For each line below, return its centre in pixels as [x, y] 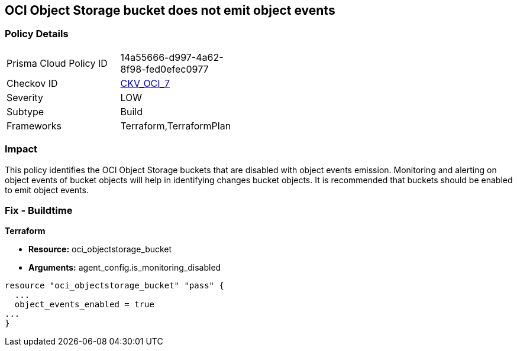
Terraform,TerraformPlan [176, 126]
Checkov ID [32, 83]
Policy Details [37, 34]
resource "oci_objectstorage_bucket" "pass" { [114, 286]
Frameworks [34, 126]
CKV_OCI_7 [145, 83]
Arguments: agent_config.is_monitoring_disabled [125, 268]
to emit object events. [47, 190]
